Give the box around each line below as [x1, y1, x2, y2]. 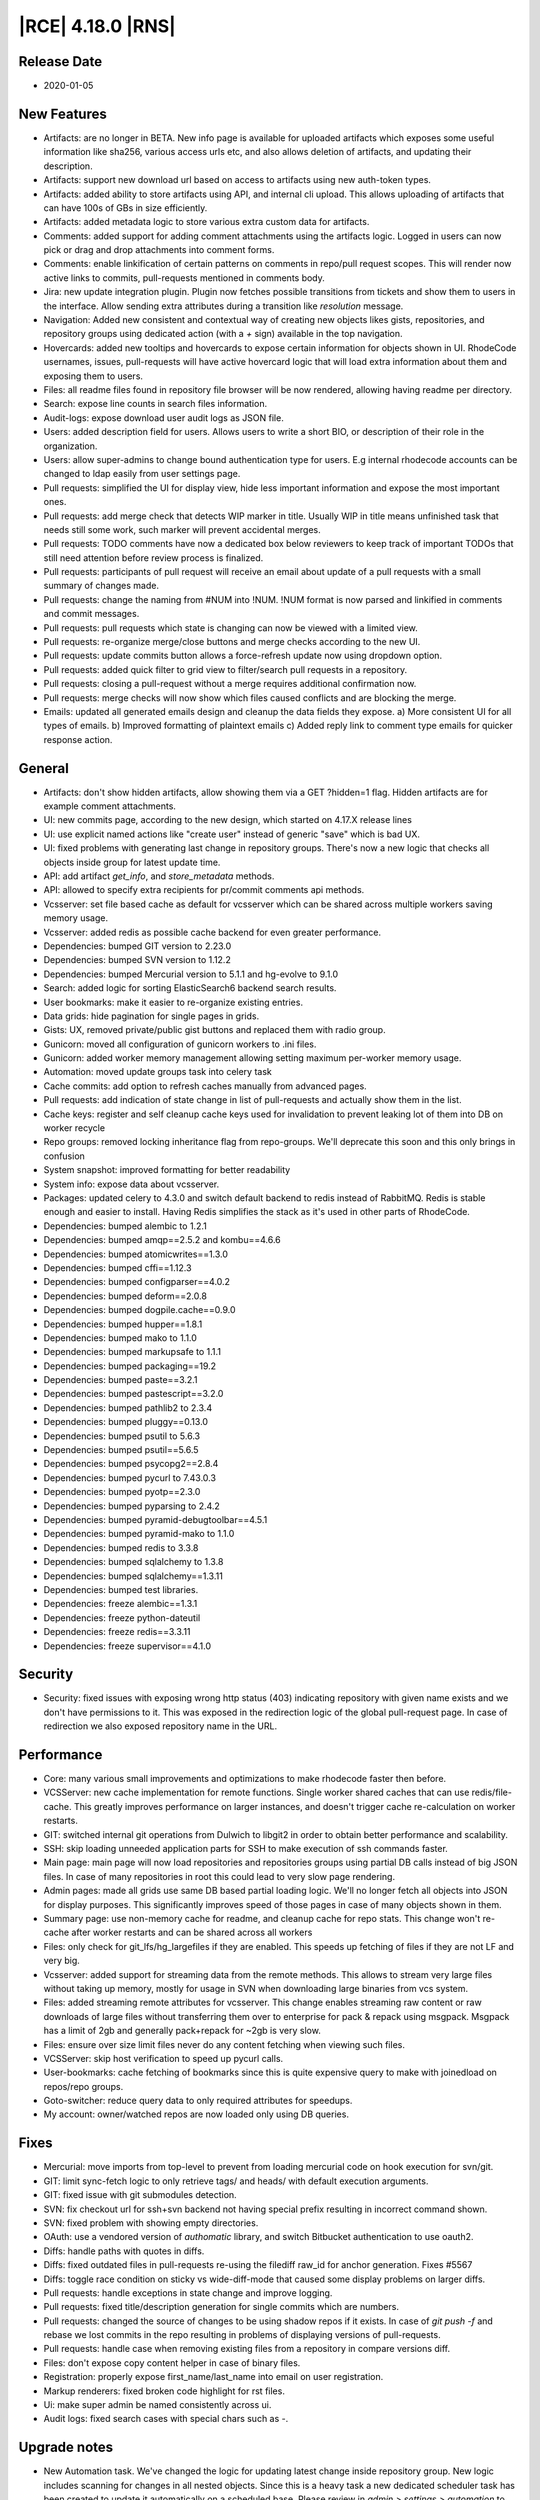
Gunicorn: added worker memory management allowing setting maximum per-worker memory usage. [43, 1052, 462, 1064]
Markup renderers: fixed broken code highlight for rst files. [43, 2385, 285, 2397]
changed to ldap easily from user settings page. [43, 468, 241, 480]
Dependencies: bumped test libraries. [43, 1583, 199, 1595]
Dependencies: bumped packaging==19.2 [43, 1360, 217, 1372]
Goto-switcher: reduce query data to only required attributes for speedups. [43, 2095, 353, 2107]
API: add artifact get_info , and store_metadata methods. [43, 870, 275, 882]
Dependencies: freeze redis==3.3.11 [43, 1626, 191, 1638]
